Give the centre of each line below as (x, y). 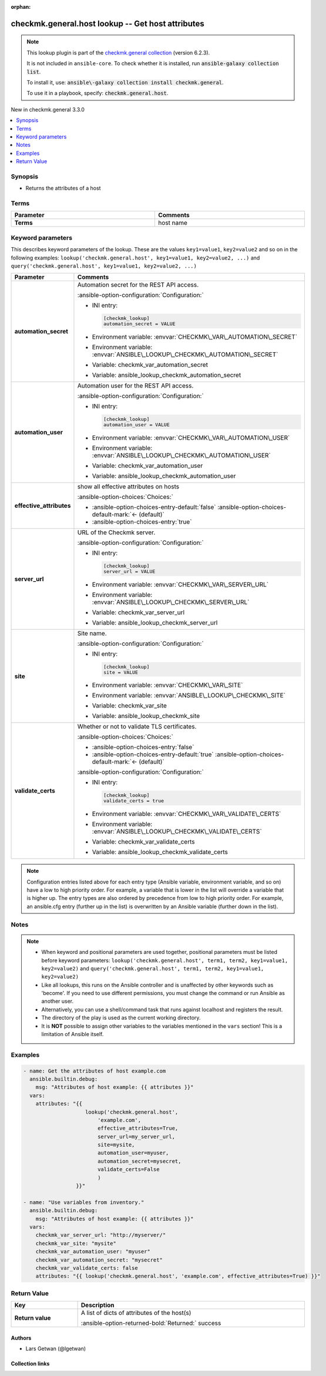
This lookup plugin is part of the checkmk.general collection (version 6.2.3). (118, 52)
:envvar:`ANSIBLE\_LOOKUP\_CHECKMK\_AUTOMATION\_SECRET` (185, 355)
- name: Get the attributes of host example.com (95, 1071)
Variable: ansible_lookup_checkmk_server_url (155, 622)
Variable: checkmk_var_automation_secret (150, 365)
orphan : (21, 7)
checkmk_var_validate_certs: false (87, 1268)
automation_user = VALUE (136, 425)
